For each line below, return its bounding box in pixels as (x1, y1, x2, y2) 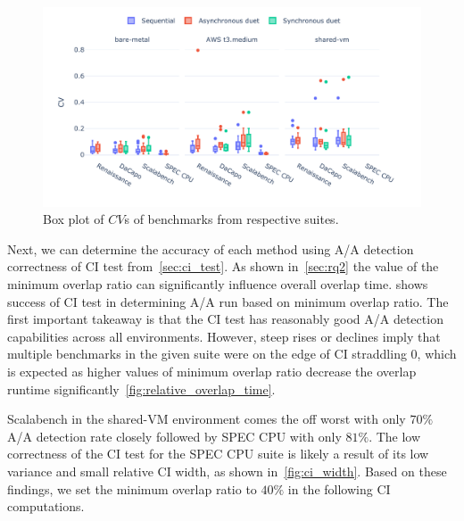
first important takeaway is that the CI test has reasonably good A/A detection (7, 310, 443, 328)
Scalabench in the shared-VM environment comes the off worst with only (7, 409, 406, 428)
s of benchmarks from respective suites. (124, 210, 339, 228)
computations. (7, 497, 85, 516)
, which (417, 344, 457, 363)
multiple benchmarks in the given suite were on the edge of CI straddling (7, 344, 407, 363)
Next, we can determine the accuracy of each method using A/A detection (7, 239, 414, 258)
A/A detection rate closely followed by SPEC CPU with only (7, 426, 342, 445)
